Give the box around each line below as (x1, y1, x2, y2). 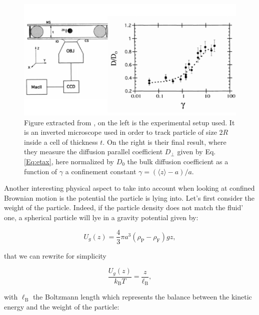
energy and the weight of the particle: (4, 301, 119, 312)
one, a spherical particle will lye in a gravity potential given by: (4, 212, 198, 222)
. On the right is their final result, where (102, 136, 226, 147)
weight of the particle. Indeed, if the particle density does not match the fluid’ (4, 202, 243, 213)
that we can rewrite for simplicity (4, 250, 106, 261)
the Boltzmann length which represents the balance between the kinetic (32, 292, 252, 302)
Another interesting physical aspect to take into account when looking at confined (4, 183, 255, 193)
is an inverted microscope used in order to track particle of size (24, 127, 217, 137)
